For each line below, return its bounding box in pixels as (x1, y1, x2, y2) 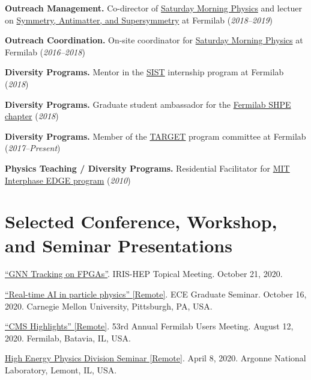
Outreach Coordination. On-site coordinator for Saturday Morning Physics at (5, 34, 303, 46)
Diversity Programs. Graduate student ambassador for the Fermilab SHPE (5, 98, 291, 110)
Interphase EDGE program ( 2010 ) (5, 173, 131, 186)
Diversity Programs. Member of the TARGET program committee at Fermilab (5, 129, 306, 142)
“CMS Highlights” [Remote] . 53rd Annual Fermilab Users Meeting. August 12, (5, 320, 294, 332)
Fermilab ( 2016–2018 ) (5, 45, 85, 58)
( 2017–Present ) (5, 142, 61, 154)
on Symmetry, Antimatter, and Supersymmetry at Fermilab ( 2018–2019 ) (5, 13, 273, 26)
